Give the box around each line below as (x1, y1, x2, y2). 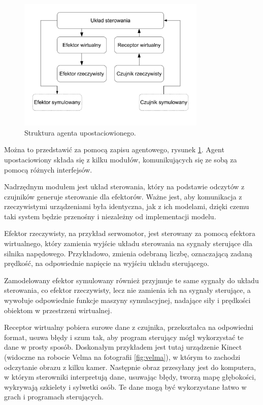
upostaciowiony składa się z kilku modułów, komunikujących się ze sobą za (4, 154, 237, 164)
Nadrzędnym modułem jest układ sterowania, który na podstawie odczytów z (4, 181, 245, 192)
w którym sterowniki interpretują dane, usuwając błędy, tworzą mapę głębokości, (4, 372, 256, 382)
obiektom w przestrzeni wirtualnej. (4, 305, 112, 315)
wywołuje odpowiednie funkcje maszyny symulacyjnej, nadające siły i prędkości (4, 295, 251, 306)
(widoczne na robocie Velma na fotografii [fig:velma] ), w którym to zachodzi (4, 352, 241, 362)
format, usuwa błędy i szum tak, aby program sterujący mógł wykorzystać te (4, 331, 244, 342)
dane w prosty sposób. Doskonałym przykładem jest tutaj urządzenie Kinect (4, 342, 242, 352)
